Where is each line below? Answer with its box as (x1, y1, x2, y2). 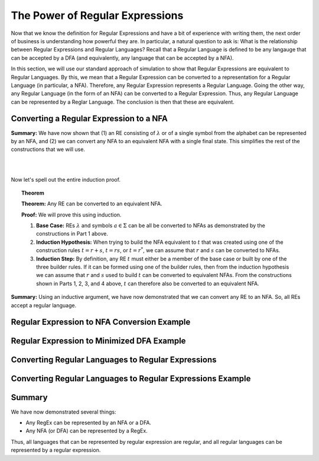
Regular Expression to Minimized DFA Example (11, 336, 186, 346)
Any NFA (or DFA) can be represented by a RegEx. (25, 427, 148, 434)
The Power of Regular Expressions (11, 9, 184, 22)
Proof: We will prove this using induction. (21, 211, 122, 218)
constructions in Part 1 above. (36, 230, 109, 237)
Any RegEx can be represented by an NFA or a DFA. (25, 419, 152, 426)
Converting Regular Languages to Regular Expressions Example (11, 373, 251, 384)
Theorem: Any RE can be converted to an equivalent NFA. (21, 200, 162, 207)
